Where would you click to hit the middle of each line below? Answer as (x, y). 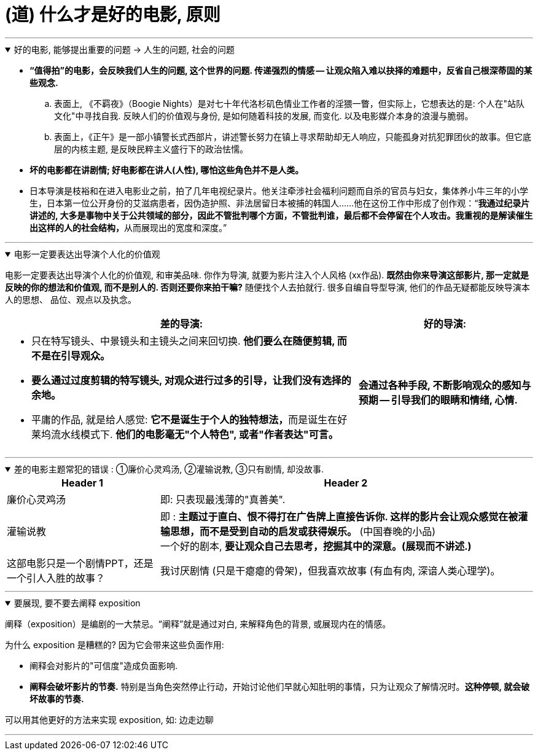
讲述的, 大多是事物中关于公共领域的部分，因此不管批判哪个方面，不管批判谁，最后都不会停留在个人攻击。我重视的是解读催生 (281, 215)
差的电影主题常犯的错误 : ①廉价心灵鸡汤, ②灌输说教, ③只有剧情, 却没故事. (169, 469)
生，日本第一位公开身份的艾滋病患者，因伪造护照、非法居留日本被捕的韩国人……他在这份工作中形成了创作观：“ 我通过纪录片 (280, 203)
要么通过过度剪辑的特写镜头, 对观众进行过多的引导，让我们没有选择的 (191, 380)
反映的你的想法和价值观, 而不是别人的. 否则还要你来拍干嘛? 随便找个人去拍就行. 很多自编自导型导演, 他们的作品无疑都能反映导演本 (267, 287)
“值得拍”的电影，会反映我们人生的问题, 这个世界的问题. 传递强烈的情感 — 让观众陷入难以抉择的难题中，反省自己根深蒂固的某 (281, 70)
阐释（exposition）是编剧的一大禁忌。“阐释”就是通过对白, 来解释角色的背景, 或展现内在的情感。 (198, 624)
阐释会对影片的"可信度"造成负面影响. (104, 665)
